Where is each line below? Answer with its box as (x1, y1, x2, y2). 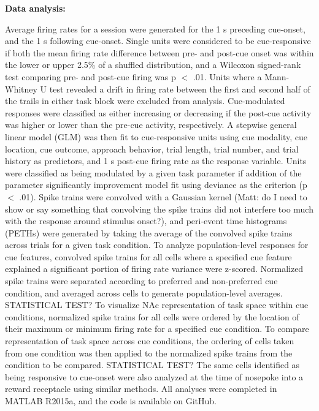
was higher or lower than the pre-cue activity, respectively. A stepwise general (5, 118, 297, 131)
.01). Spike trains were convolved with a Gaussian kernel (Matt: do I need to (19, 190, 307, 203)
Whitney (5, 82, 37, 95)
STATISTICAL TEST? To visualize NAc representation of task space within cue (5, 298, 309, 311)
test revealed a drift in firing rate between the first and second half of (49, 82, 310, 95)
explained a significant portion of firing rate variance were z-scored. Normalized (5, 262, 304, 275)
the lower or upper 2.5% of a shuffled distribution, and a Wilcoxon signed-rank (5, 58, 301, 71)
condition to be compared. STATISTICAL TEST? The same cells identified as (5, 358, 300, 371)
